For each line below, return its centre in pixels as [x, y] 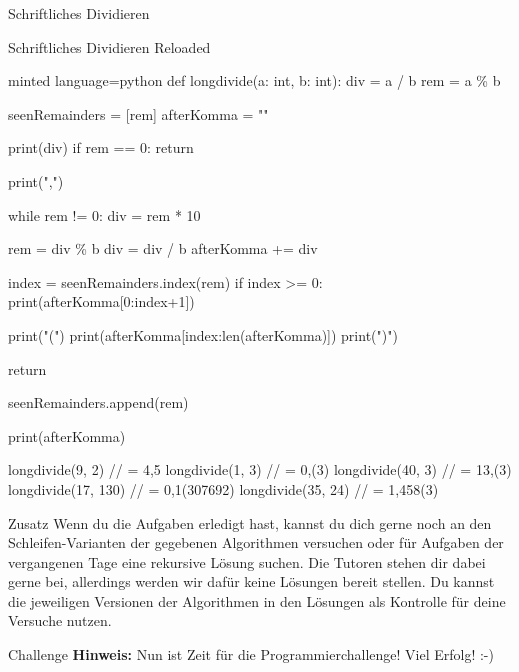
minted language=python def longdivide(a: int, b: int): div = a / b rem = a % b [254, 80]
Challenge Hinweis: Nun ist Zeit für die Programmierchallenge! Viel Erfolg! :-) [251, 654]
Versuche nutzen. [60, 620]
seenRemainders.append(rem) [98, 402]
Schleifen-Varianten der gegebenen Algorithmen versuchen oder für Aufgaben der [256, 542]
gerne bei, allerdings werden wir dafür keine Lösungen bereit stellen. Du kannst [251, 581]
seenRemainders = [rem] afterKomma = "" [138, 113]
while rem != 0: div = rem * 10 [104, 214]
